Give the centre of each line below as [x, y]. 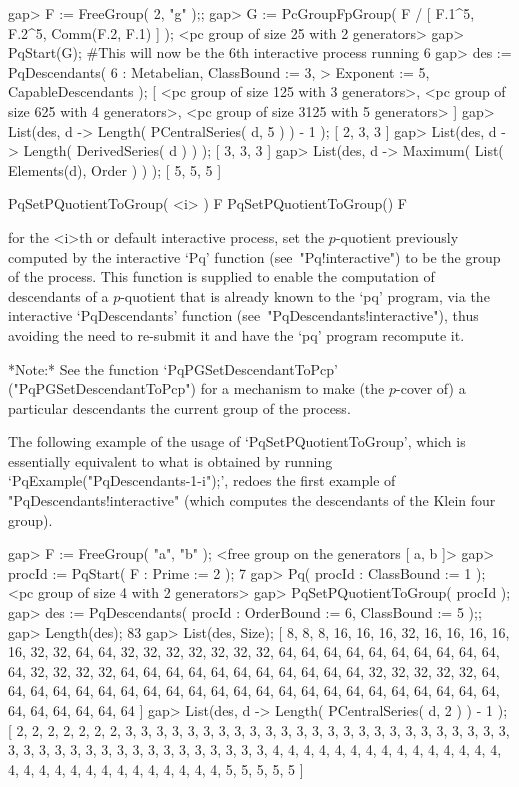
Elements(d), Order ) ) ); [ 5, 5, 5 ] [115, 169]
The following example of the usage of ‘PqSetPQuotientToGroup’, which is [237, 441]
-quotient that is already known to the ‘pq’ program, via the [305, 295]
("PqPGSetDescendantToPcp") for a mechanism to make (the [196, 388]
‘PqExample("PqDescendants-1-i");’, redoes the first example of [202, 480]
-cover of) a [431, 388]
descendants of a [58, 295]
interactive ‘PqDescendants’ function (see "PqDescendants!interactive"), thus [243, 315]
